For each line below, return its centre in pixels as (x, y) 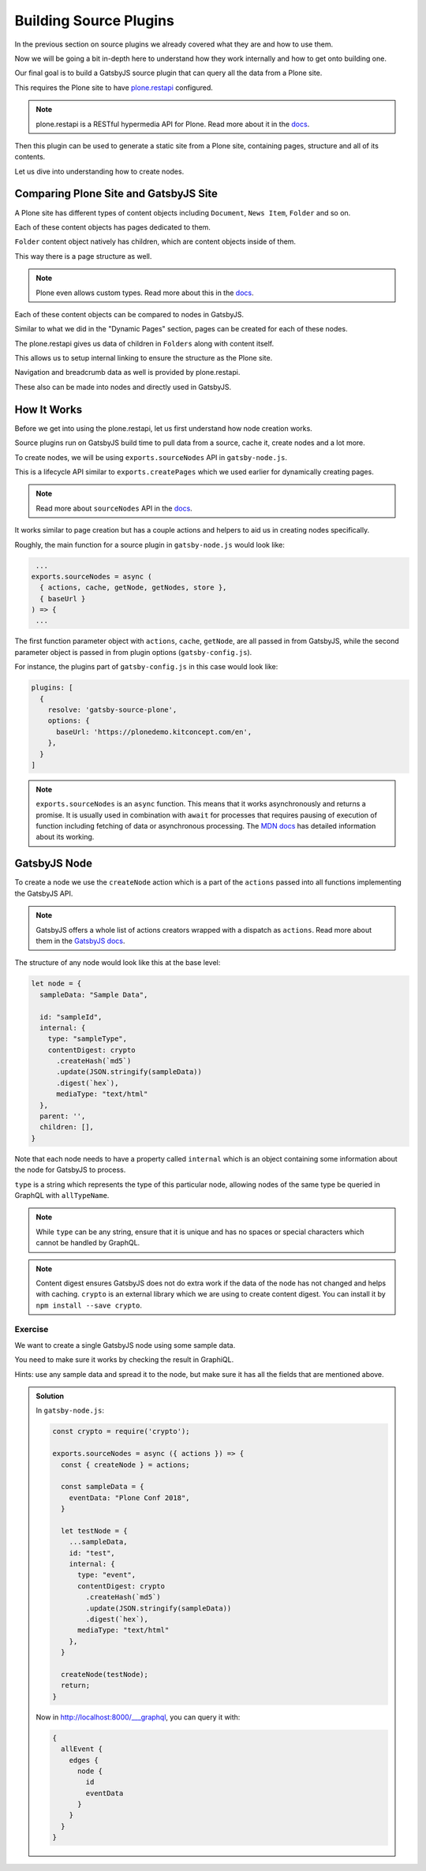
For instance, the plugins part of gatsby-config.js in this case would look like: (146, 667)
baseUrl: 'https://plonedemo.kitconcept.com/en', (154, 732)
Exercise (32, 1330)
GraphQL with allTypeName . (62, 1195)
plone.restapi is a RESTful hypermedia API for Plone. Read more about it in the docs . (173, 124)
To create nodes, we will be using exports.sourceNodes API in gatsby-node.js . (151, 457)
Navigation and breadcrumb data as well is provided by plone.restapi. (127, 372)
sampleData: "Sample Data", (94, 995)
